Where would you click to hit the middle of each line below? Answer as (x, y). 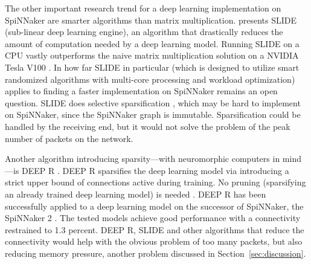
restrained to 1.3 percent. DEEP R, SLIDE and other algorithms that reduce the (155, 229)
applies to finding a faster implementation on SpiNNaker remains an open (141, 91)
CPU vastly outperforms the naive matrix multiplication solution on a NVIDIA (152, 55)
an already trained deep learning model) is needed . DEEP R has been (136, 194)
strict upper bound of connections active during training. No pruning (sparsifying (155, 182)
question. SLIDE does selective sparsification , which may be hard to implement (153, 102)
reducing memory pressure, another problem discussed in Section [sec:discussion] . (155, 253)
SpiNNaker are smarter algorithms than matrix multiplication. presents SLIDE (151, 20)
